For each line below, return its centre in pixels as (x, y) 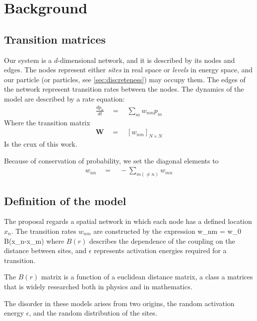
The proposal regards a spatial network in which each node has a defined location (128, 221)
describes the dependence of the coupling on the (162, 241)
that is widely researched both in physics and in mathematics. (98, 286)
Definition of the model (65, 200)
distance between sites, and (45, 250)
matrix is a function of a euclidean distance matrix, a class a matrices (147, 277)
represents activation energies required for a (160, 250)
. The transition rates (44, 231)
